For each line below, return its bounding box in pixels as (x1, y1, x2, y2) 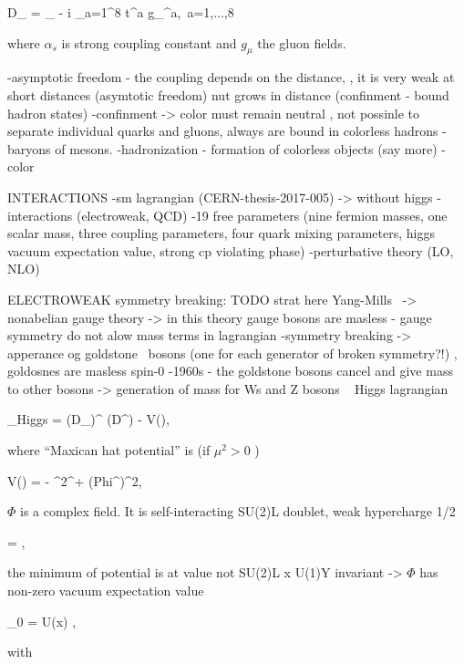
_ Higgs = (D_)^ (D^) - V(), (7, 410, 170, 429)
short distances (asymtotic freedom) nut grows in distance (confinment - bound (7, 85, 449, 104)
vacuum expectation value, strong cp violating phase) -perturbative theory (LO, (7, 241, 454, 260)
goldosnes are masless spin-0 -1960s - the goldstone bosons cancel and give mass (7, 361, 453, 380)
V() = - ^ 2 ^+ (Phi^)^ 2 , (7, 471, 142, 490)
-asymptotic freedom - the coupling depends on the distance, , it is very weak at (7, 67, 455, 87)
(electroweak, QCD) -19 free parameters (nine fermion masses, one (76, 205, 448, 224)
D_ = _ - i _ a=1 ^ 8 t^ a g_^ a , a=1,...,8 (7, 3, 234, 21)
